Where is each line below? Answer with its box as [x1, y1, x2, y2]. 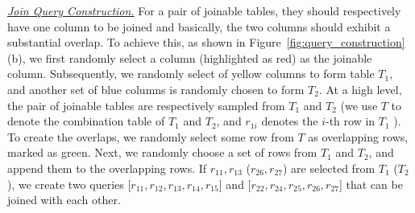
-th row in [326, 113, 376, 129]
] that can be [338, 175, 403, 192]
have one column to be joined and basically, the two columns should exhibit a [7, 18, 391, 35]
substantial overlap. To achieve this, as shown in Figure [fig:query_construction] [7, 34, 405, 51]
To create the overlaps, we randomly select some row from [7, 128, 294, 145]
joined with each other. [7, 191, 121, 208]
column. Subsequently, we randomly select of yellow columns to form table [7, 65, 375, 82]
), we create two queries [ [7, 175, 131, 192]
